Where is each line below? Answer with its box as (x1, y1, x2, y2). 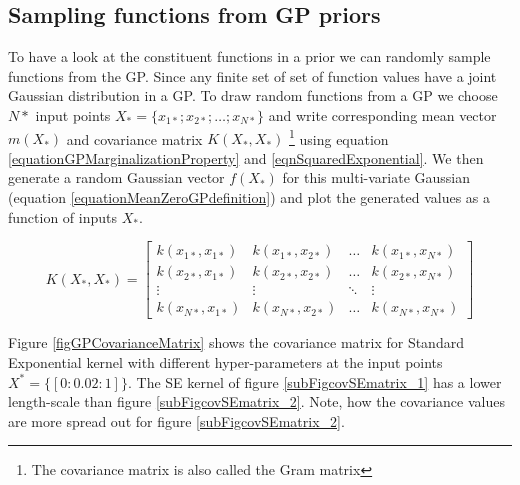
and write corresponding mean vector (268, 104, 497, 125)
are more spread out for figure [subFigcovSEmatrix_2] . (8, 410, 345, 431)
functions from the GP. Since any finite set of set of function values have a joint (8, 65, 497, 86)
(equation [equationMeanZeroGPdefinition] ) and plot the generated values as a (8, 187, 491, 208)
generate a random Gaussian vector (8, 167, 225, 188)
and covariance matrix (66, 128, 203, 149)
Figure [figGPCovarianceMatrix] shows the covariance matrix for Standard (8, 332, 464, 353)
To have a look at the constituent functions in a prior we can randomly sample (8, 46, 491, 67)
